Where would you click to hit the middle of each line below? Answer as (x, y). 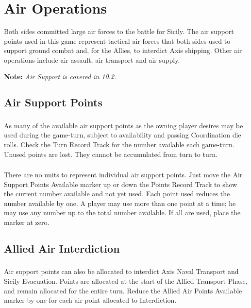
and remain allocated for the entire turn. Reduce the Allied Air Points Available (123, 290)
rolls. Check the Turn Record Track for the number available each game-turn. (119, 144)
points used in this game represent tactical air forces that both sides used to (117, 41)
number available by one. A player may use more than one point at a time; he (120, 203)
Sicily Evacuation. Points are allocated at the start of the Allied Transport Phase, (126, 281)
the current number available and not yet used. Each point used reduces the (117, 194)
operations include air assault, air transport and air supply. (92, 60)
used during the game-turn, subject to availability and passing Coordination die (123, 135)
